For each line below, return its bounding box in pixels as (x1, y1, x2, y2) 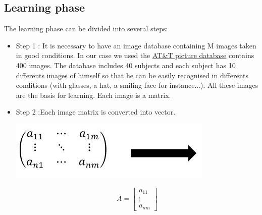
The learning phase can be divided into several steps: (4, 23, 168, 34)
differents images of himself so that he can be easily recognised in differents (16, 70, 249, 80)
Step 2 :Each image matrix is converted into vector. (16, 106, 176, 117)
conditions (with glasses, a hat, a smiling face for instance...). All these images (16, 80, 258, 90)
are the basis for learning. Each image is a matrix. (16, 89, 171, 100)
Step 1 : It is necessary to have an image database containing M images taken (16, 40, 256, 50)
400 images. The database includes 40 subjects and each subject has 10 (16, 60, 236, 70)
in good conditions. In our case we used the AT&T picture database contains (16, 50, 254, 61)
